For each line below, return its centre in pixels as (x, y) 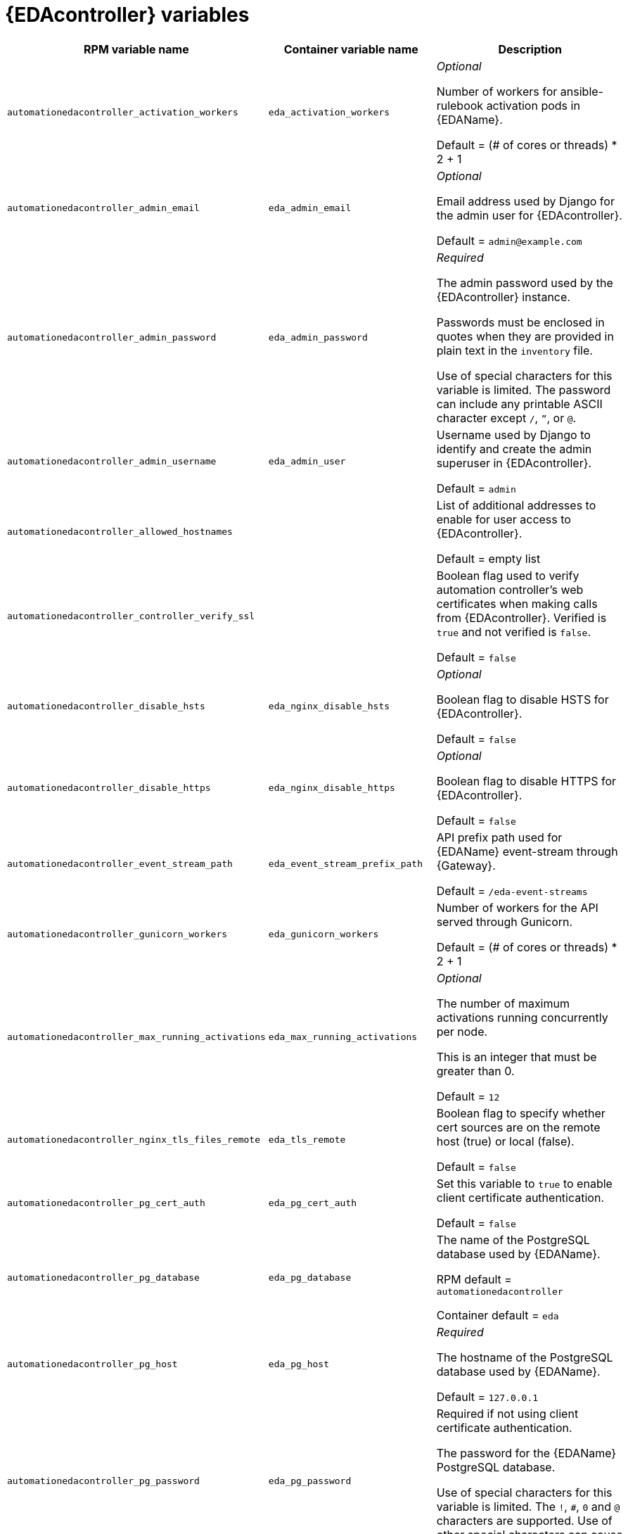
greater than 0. (475, 1071)
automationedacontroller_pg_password (103, 1481)
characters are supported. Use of (524, 1520)
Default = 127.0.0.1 (487, 1396)
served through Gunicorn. (505, 921)
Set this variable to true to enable (524, 1183)
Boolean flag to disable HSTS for (523, 699)
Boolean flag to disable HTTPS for (526, 781)
